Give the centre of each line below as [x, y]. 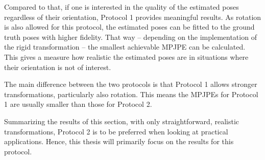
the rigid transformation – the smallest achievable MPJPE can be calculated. [125, 47]
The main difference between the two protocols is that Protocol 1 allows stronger [131, 84]
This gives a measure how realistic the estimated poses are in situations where [126, 56]
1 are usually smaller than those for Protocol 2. [78, 104]
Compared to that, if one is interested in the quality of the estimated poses [122, 7]
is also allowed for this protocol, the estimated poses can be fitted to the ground [129, 27]
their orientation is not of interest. [58, 67]
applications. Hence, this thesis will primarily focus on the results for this [119, 141]
